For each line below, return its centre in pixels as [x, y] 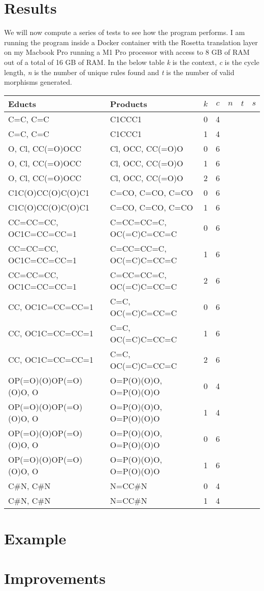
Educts [22, 103]
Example [35, 538]
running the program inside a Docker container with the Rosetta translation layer [131, 42]
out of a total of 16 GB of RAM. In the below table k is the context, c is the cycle [132, 62]
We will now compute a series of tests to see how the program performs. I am [125, 32]
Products [128, 103]
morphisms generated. [38, 82]
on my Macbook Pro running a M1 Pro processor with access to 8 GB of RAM [127, 52]
